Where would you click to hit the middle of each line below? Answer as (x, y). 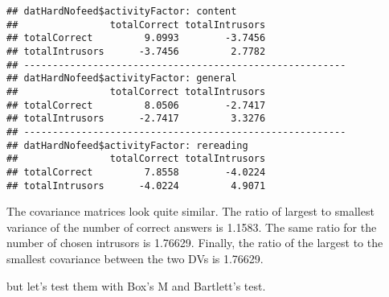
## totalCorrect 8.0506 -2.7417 (136, 105)
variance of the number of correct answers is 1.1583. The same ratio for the (192, 227)
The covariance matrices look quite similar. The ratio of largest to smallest (190, 211)
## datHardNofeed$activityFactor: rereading (127, 145)
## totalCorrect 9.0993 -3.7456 (136, 38)
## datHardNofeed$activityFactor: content (122, 11)
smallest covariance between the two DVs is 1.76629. (135, 258)
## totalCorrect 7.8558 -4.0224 (136, 172)
